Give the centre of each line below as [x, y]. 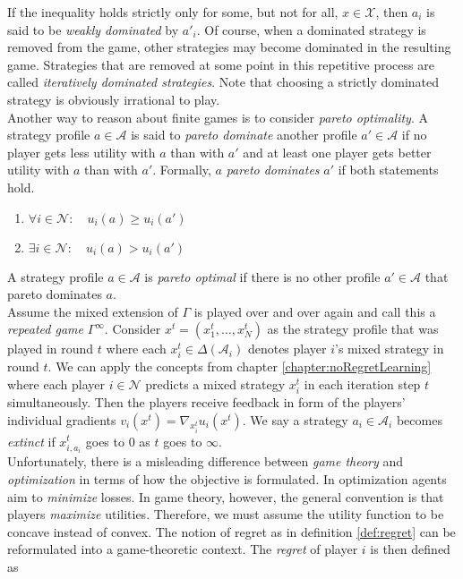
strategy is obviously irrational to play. [114, 99]
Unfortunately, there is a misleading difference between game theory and [206, 461]
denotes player [287, 349]
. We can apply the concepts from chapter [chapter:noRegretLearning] [240, 366]
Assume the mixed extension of [93, 311]
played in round [51, 349]
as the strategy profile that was [353, 329]
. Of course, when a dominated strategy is [311, 29]
